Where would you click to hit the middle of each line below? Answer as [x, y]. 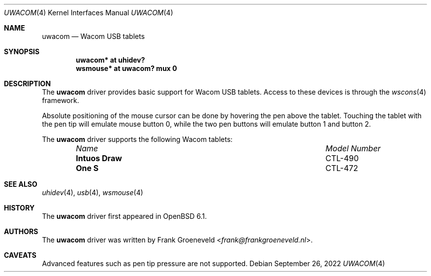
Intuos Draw [99, 158]
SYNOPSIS [22, 52]
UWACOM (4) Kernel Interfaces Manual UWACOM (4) [89, 13]
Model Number [353, 148]
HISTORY [19, 208]
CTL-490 [342, 158]
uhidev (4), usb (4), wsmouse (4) [92, 192]
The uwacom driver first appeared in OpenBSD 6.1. [124, 216]
